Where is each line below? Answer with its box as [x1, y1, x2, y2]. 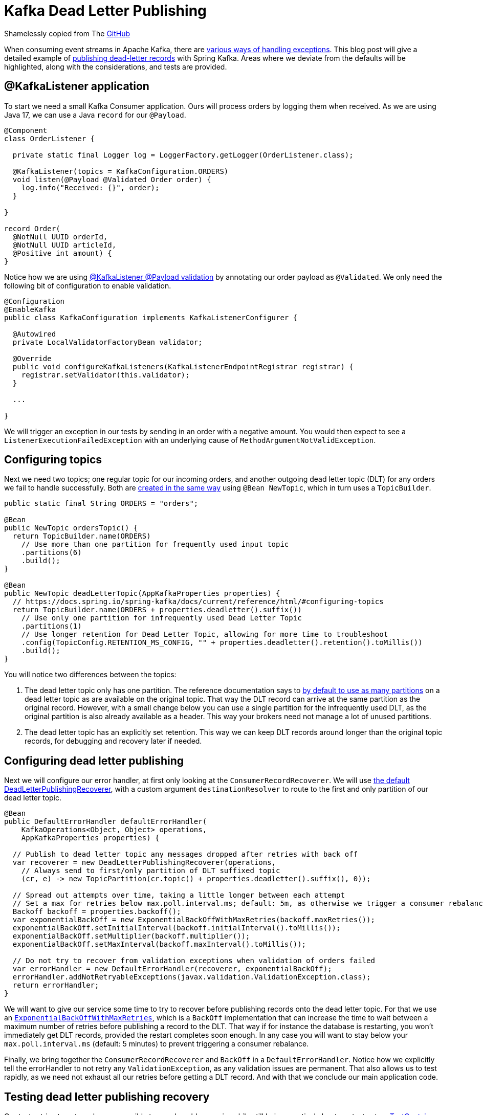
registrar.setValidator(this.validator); [21, 370, 190, 379]
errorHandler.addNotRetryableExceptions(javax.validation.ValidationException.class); [12, 973, 371, 982]
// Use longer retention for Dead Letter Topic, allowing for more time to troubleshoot [21, 630, 388, 639]
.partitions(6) [21, 548, 82, 557]
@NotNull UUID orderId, [12, 232, 108, 241]
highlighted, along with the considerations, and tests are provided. [4, 62, 227, 71]
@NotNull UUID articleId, [12, 240, 117, 249]
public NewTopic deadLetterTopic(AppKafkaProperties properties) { [4, 589, 280, 598]
